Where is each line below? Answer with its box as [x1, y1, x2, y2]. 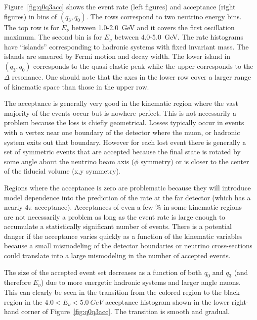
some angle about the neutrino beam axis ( [4, 156, 134, 166]
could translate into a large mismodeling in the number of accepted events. [4, 250, 231, 261]
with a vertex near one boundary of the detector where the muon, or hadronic [4, 127, 240, 137]
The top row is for [4, 22, 59, 32]
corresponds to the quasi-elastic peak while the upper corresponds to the [33, 60, 254, 71]
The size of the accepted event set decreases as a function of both [4, 267, 202, 277]
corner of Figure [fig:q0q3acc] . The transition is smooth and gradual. [21, 306, 230, 317]
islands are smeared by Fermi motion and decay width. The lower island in [4, 51, 230, 61]
